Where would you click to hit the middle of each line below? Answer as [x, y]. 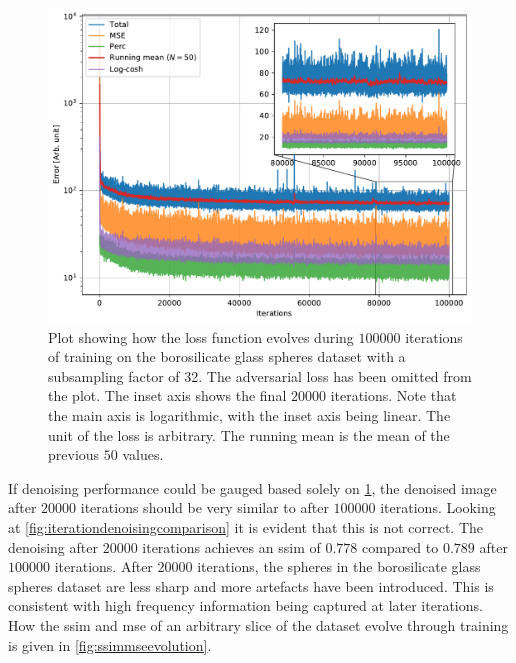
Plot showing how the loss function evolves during [201, 336]
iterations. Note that [393, 395]
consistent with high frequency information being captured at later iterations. [245, 605]
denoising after [53, 546]
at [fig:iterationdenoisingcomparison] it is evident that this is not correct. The [246, 527]
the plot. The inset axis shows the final [167, 395]
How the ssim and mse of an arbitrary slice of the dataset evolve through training [258, 625]
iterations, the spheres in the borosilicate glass [339, 566]
